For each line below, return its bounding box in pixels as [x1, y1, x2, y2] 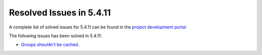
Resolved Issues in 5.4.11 [9, 7, 111, 18]
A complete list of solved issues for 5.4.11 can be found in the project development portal [9, 24, 186, 30]
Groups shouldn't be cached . [21, 41, 80, 48]
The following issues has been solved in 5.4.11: [9, 33, 102, 39]
